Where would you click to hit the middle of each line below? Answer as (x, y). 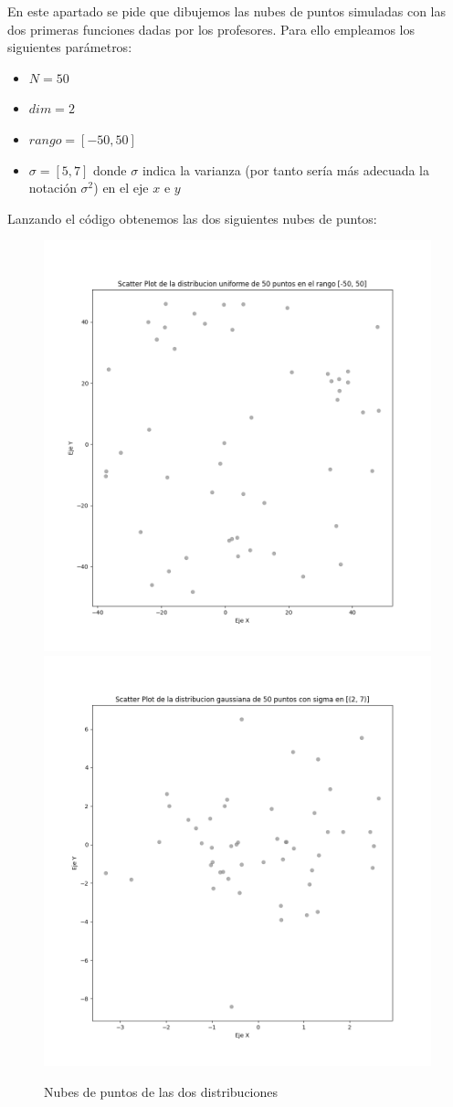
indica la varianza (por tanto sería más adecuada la (286, 169)
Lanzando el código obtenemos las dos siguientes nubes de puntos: (192, 218)
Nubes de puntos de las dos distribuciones (161, 1091)
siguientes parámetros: (70, 47)
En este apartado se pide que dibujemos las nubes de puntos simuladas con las (227, 11)
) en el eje (121, 188)
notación (53, 188)
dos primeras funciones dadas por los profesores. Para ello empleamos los (211, 29)
